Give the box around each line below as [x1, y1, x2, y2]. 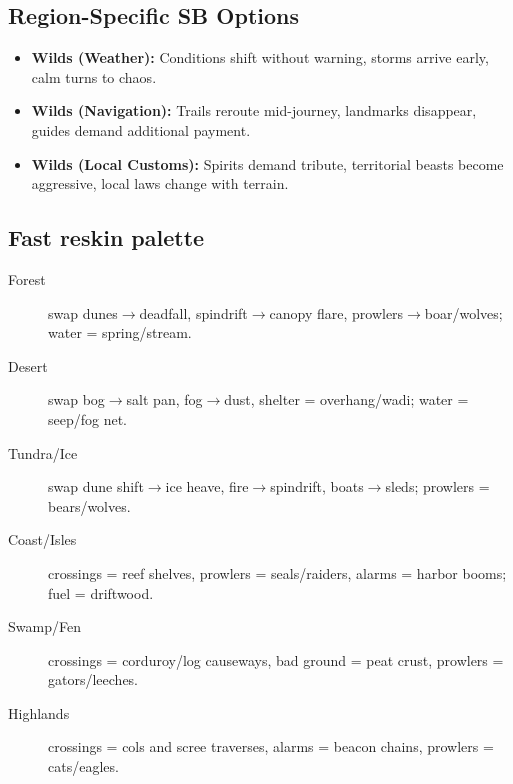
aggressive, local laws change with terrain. [31, 173, 289, 194]
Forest [8, 268, 46, 289]
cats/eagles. [48, 756, 119, 777]
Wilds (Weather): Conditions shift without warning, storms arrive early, [31, 47, 489, 68]
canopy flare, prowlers [269, 302, 404, 323]
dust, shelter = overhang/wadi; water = [224, 389, 469, 410]
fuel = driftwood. [48, 582, 154, 603]
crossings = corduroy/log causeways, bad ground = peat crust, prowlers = [48, 649, 504, 670]
